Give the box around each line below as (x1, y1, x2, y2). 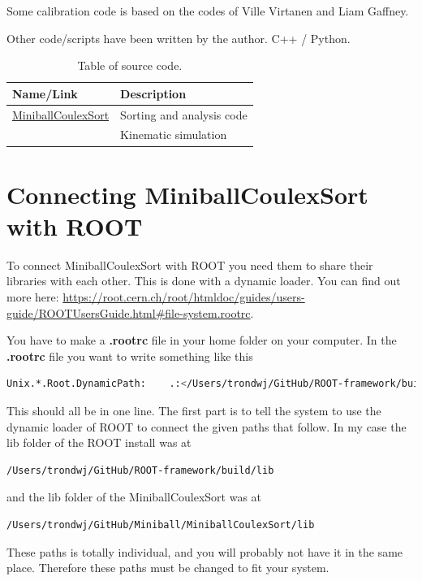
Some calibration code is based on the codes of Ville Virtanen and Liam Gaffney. (6, 2, 409, 19)
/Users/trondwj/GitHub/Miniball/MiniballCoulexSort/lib (6, 519, 315, 531)
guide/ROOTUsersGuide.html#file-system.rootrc (6, 304, 251, 321)
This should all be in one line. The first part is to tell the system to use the (6, 402, 381, 419)
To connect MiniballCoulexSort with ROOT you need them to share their (6, 256, 373, 273)
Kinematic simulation (120, 126, 227, 143)
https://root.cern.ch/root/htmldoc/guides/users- (62, 288, 305, 306)
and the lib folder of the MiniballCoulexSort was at (6, 488, 262, 505)
